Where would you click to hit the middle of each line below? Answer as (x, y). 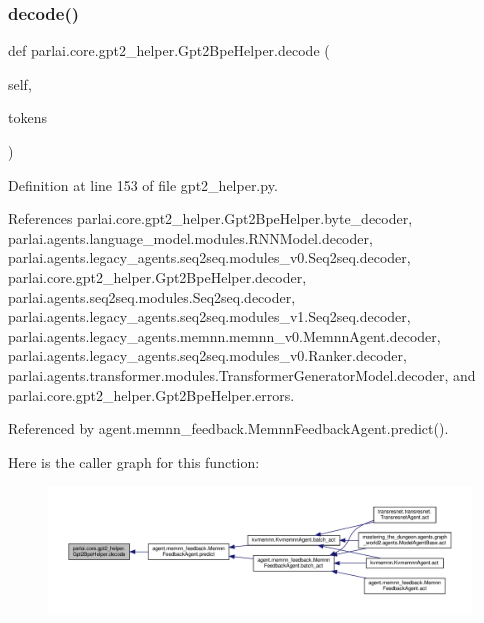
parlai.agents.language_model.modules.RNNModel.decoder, (190, 237)
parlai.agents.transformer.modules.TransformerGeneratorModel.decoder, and (242, 374)
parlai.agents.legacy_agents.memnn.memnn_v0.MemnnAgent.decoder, (224, 335)
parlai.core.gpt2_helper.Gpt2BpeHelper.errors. (151, 394)
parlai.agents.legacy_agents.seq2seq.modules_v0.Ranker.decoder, (207, 355)
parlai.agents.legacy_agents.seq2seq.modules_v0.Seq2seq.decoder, (209, 257)
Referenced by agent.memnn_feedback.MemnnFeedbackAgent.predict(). (228, 428)
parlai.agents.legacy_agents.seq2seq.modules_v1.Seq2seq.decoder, (209, 316)
